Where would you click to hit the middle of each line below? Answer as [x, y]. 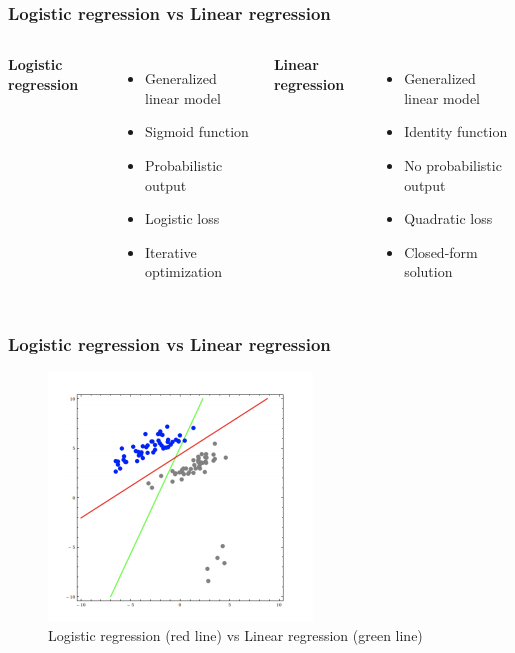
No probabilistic [453, 165]
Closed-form [441, 251]
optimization [184, 271]
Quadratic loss [448, 218]
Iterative [171, 251]
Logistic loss [182, 218]
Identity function [456, 131]
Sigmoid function [197, 131]
